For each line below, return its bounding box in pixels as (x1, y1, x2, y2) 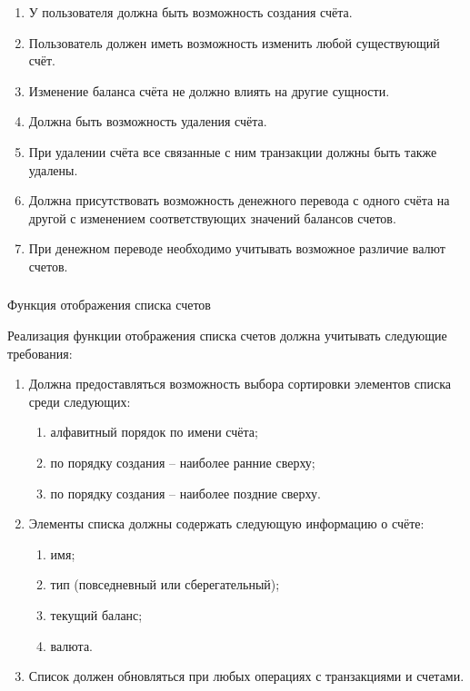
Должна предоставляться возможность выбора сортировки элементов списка (28, 374, 451, 393)
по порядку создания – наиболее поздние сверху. (50, 483, 321, 502)
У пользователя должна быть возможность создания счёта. (28, 3, 353, 21)
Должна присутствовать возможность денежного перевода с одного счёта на (28, 191, 450, 210)
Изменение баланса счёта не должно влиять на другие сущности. (28, 81, 390, 100)
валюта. (50, 636, 94, 655)
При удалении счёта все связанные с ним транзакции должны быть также (28, 142, 437, 161)
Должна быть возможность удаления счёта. (28, 112, 267, 131)
